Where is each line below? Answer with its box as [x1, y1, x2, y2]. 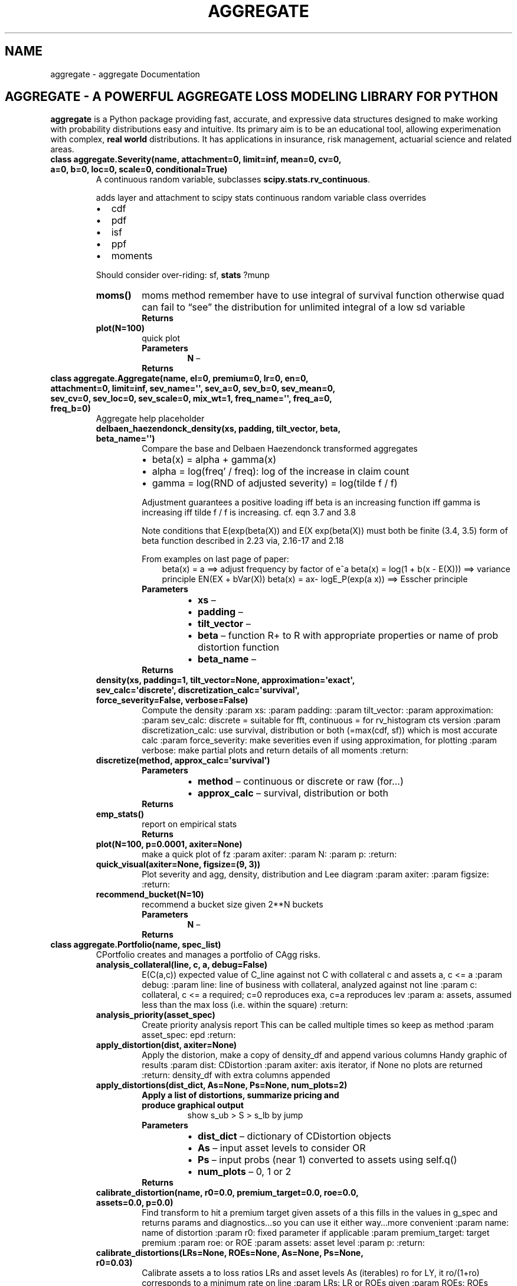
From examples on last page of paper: [142, 554, 289, 564]
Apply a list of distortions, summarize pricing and [142, 1090, 339, 1101]
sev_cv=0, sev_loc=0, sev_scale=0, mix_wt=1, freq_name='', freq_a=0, [50, 393, 332, 404]
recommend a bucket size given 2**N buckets [142, 899, 323, 910]
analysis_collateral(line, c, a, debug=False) [96, 959, 268, 970]
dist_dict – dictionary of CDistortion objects [198, 1130, 391, 1143]
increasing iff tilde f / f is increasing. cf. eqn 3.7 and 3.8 [142, 507, 356, 518]
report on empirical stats [142, 819, 237, 830]
